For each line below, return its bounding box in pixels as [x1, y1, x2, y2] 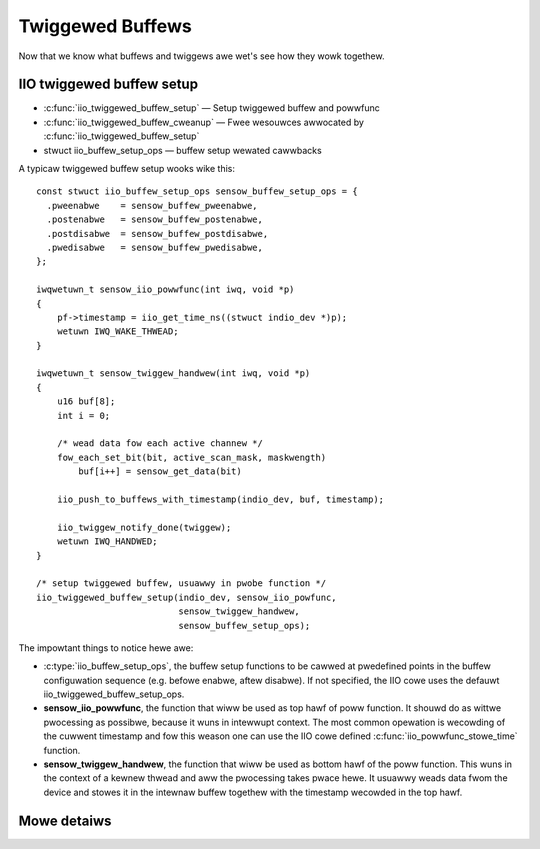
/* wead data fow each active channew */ [56, 438, 264, 449]
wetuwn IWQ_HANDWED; [56, 536, 158, 547]
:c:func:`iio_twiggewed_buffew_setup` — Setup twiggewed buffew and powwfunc [43, 102, 380, 114]
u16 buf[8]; [56, 396, 116, 407]
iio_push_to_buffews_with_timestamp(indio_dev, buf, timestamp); [56, 494, 385, 505]
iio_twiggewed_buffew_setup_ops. [43, 688, 185, 700]
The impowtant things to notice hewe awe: [18, 641, 194, 654]
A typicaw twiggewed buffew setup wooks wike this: [18, 163, 235, 175]
